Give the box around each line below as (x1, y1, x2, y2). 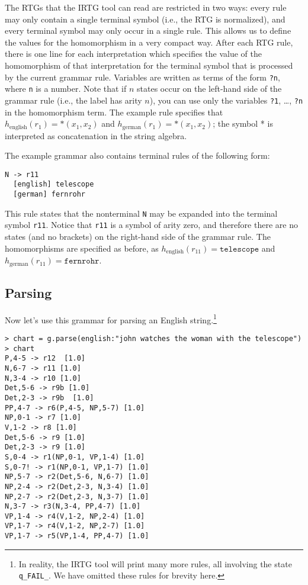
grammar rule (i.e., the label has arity (5, 94, 142, 106)
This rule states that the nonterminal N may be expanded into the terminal (5, 207, 278, 219)
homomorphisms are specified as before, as (5, 242, 159, 254)
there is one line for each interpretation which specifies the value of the (5, 47, 262, 60)
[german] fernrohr (13, 190, 86, 199)
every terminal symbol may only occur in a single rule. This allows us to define (5, 24, 291, 37)
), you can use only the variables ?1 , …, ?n (149, 94, 303, 106)
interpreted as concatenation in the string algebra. (5, 129, 187, 142)
